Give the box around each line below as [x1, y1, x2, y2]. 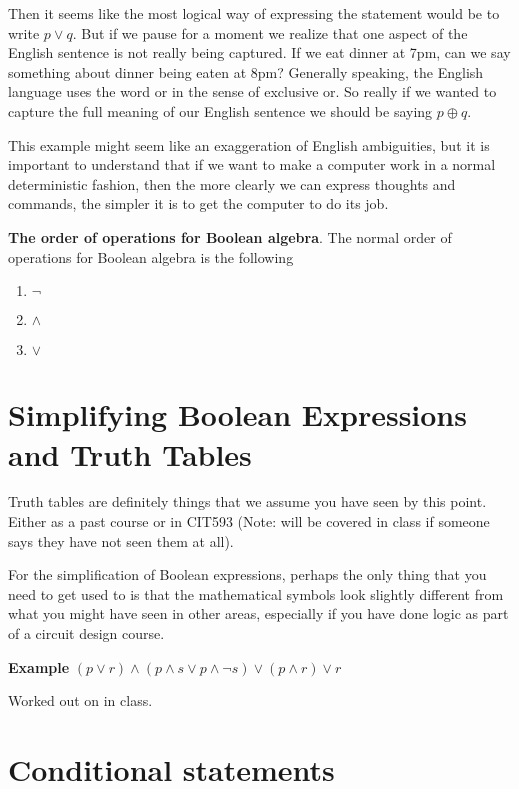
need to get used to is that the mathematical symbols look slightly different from [8, 583, 504, 604]
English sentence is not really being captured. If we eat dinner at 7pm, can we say [8, 42, 511, 63]
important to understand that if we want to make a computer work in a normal [8, 154, 496, 175]
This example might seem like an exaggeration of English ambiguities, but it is [8, 134, 490, 155]
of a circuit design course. [8, 623, 165, 643]
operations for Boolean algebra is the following [8, 246, 294, 267]
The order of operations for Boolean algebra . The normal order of [8, 226, 452, 247]
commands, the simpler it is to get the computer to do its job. [8, 193, 389, 214]
